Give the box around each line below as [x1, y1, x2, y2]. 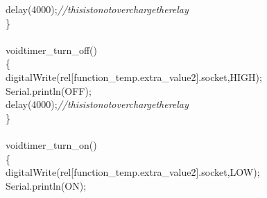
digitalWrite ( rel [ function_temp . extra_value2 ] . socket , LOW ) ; [6, 165, 260, 179]
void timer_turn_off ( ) [6, 42, 97, 57]
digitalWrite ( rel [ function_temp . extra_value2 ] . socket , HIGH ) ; [6, 69, 262, 84]
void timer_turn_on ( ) [6, 137, 97, 152]
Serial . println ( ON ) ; [6, 178, 87, 192]
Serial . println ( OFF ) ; [6, 83, 92, 98]
